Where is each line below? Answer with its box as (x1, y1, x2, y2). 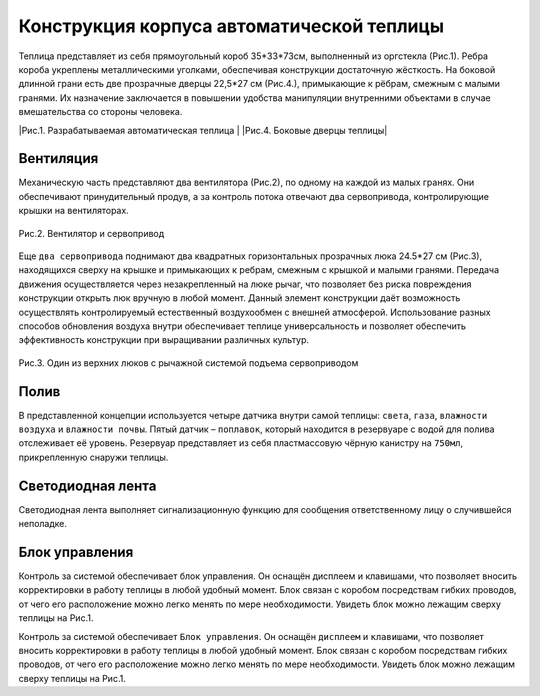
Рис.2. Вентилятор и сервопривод (18, 227, 165, 239)
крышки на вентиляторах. (18, 205, 129, 217)
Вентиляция (18, 150, 99, 167)
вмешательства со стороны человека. (18, 106, 183, 118)
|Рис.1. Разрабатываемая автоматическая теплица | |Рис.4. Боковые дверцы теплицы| (18, 124, 388, 136)
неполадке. (18, 518, 67, 530)
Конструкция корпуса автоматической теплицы (18, 15, 445, 37)
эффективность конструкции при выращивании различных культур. (18, 334, 310, 346)
